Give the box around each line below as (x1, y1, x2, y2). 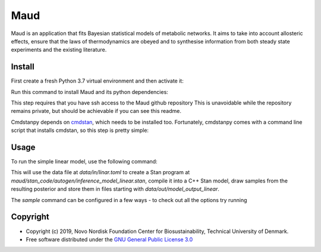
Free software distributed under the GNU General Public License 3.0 (26, 235, 193, 243)
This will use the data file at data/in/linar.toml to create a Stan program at (11, 169, 190, 176)
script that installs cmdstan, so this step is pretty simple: (11, 127, 149, 134)
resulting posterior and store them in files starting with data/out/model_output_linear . (11, 185, 219, 193)
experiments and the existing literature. (11, 46, 107, 53)
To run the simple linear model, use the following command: (11, 158, 158, 165)
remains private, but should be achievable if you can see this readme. (11, 108, 181, 115)
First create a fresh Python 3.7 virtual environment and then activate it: (11, 77, 184, 84)
